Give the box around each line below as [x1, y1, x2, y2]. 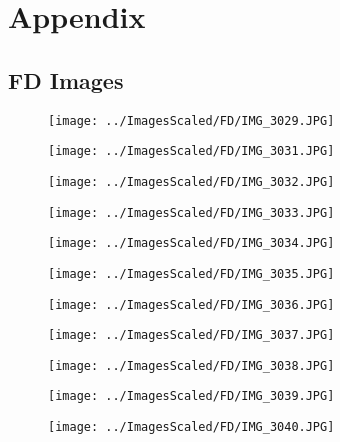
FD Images [8, 64, 124, 95]
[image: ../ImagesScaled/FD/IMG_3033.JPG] [48, 205, 335, 220]
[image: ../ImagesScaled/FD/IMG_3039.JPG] [48, 389, 335, 404]
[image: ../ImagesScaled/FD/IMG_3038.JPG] [48, 358, 335, 373]
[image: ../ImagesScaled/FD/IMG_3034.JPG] [48, 236, 335, 251]
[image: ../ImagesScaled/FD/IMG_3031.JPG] [48, 144, 335, 159]
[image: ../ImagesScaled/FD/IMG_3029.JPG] [48, 113, 335, 128]
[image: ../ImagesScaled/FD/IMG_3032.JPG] [48, 174, 335, 189]
